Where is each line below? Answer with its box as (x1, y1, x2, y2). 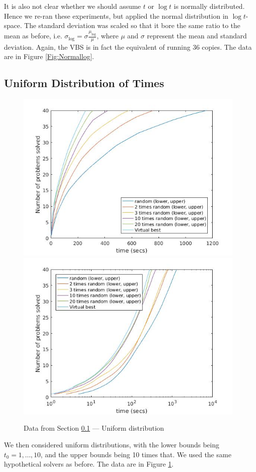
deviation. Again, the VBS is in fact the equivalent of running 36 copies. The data (4, 41, 252, 52)
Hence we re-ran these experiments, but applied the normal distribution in (4, 10, 228, 21)
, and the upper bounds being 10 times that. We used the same (40, 449, 231, 459)
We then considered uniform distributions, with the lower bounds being (4, 440, 220, 450)
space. (4, 20, 22, 31)
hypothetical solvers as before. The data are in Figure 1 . (4, 459, 174, 469)
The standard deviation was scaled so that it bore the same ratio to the (24, 20, 241, 31)
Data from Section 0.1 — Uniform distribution (24, 423, 164, 433)
